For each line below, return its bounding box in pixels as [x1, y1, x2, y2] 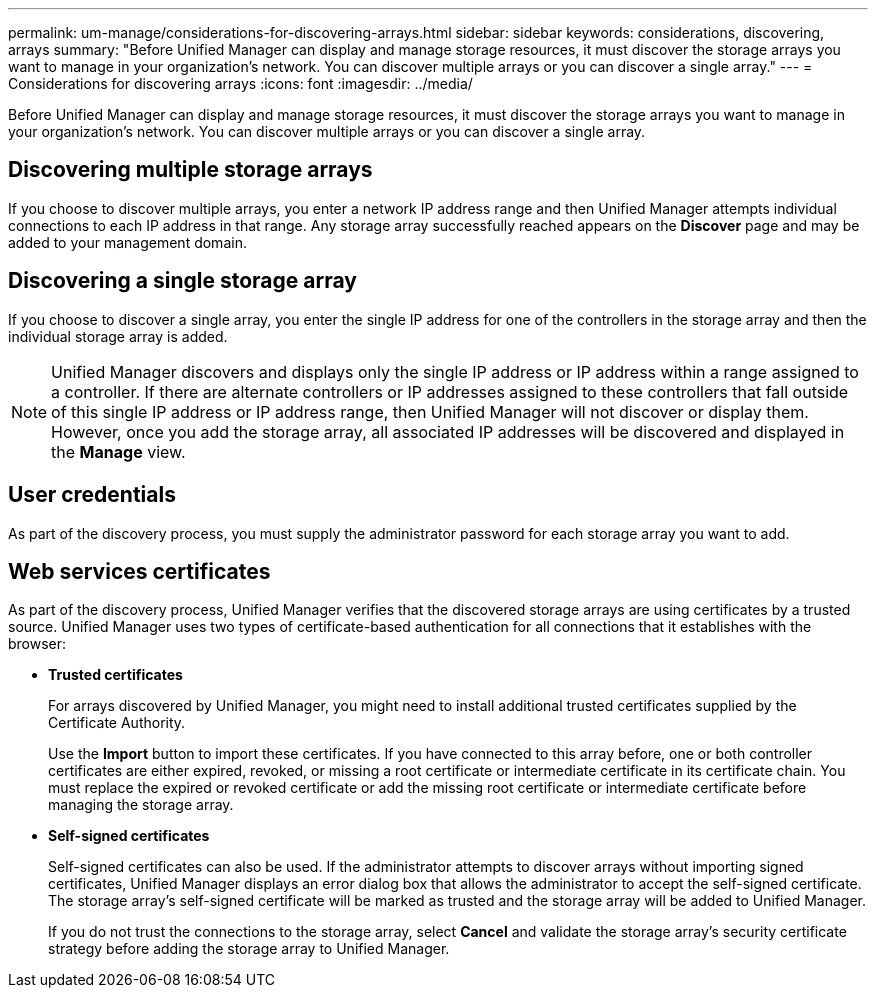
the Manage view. [51, 441, 186, 462]
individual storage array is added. [8, 327, 228, 345]
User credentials [8, 482, 176, 508]
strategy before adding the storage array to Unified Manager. [48, 940, 450, 958]
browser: [8, 635, 67, 653]
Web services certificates [8, 558, 271, 584]
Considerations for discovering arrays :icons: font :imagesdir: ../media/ [8, 75, 473, 92]
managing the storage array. [48, 796, 234, 814]
